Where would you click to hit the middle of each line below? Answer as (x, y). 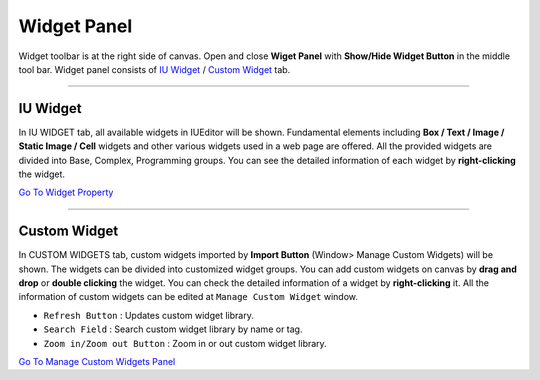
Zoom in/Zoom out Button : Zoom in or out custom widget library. (185, 343)
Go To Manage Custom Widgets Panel (97, 362)
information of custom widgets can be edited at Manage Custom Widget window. (188, 297)
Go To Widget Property (66, 192)
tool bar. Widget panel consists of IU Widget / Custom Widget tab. (154, 69)
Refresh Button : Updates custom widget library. (148, 315)
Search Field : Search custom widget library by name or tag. (173, 329)
